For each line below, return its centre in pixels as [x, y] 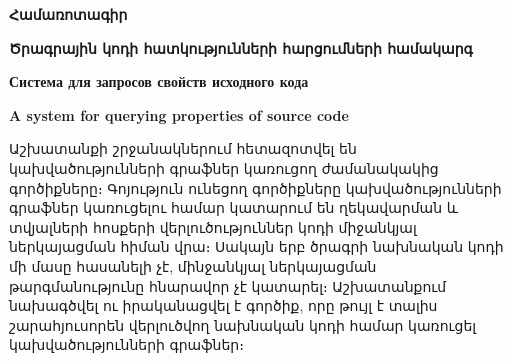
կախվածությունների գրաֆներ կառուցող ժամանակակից [224, 167]
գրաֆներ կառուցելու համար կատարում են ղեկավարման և [234, 207]
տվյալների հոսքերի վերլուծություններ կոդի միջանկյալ [213, 226]
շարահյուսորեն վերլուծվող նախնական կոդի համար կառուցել [243, 324]
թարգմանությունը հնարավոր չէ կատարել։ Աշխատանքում [228, 285]
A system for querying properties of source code [179, 114]
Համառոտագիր [68, 14]
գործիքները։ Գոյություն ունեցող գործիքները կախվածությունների [255, 187]
